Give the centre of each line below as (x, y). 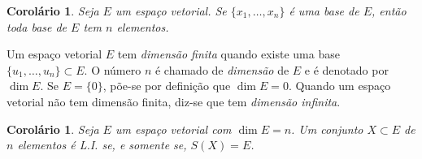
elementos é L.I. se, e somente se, (102, 145)
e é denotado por (346, 69)
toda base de (37, 26)
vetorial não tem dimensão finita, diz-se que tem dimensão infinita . (174, 101)
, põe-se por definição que (167, 86)
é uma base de (324, 11)
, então (389, 11)
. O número (113, 69)
